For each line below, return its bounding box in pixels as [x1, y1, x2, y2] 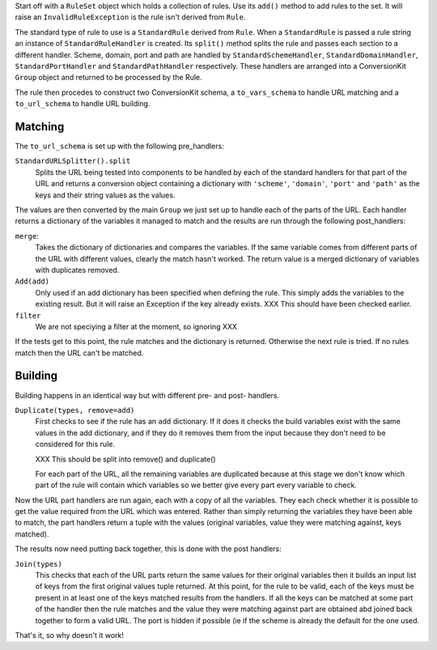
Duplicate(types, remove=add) [15, 406, 135, 414]
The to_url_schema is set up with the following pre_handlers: [15, 142, 224, 151]
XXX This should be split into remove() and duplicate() [35, 454, 216, 464]
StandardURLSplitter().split [15, 156, 131, 166]
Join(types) [15, 559, 62, 568]
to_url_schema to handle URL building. [15, 99, 151, 108]
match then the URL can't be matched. [15, 348, 144, 358]
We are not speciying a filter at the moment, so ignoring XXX [35, 321, 238, 331]
